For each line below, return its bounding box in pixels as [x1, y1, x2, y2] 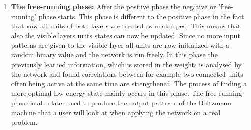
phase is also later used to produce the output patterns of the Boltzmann [11, 97, 232, 107]
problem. [11, 117, 38, 127]
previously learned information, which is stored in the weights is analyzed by [11, 59, 242, 69]
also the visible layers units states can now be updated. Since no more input [11, 30, 240, 40]
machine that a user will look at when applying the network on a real [11, 107, 221, 117]
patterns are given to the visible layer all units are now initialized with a [11, 40, 229, 50]
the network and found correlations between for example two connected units [11, 69, 243, 79]
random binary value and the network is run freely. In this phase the [11, 49, 218, 59]
